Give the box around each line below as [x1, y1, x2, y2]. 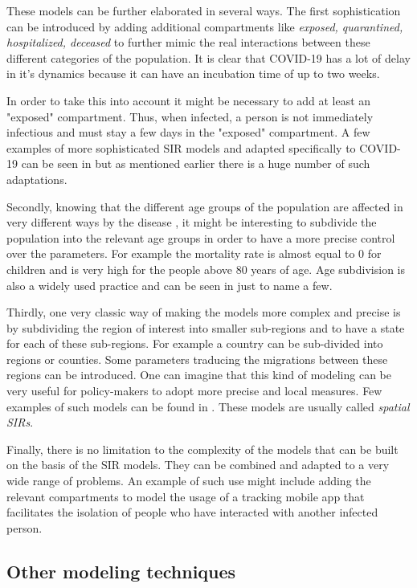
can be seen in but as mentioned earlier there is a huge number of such [21, 155, 370, 172]
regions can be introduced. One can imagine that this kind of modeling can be [6, 366, 391, 383]
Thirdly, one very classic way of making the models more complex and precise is [6, 304, 401, 321]
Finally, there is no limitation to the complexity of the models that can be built [6, 440, 399, 457]
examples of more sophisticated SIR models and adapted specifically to [6, 139, 356, 156]
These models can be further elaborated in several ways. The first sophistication [6, 2, 401, 18]
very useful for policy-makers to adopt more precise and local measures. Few [6, 382, 382, 399]
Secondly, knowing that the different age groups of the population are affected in [6, 198, 403, 214]
